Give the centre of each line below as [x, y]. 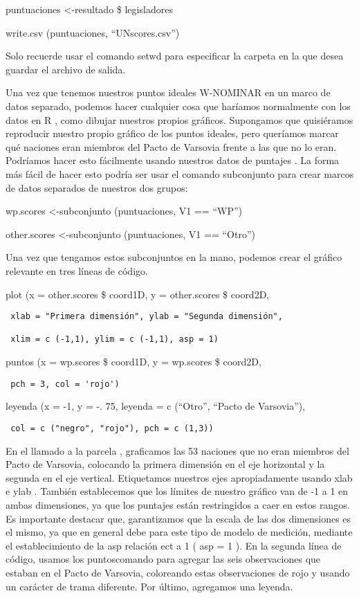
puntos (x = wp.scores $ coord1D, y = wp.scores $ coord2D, [134, 362]
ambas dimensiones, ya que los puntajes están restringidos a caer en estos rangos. [178, 504]
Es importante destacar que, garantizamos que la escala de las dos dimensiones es [178, 518]
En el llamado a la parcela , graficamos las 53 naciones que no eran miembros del [177, 450]
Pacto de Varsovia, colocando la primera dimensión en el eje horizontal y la [165, 464]
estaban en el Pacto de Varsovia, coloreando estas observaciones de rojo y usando [178, 572]
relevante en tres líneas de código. [77, 270]
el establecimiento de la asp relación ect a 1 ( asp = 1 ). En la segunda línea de [174, 545]
